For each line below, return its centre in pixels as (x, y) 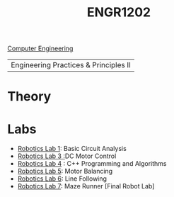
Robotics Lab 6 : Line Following (62, 179)
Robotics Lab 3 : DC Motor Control (67, 156)
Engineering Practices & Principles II (71, 65)
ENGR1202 (119, 12)
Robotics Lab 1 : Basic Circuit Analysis (72, 149)
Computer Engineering (40, 49)
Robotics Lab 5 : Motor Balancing (65, 171)
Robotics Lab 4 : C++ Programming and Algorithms (92, 164)
